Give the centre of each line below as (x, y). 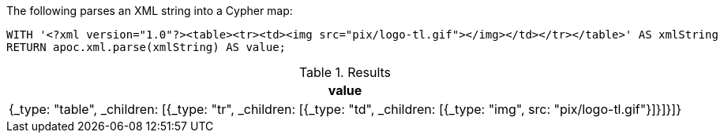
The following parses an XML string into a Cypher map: (150, 11)
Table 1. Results (345, 72)
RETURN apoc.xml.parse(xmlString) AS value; (146, 47)
